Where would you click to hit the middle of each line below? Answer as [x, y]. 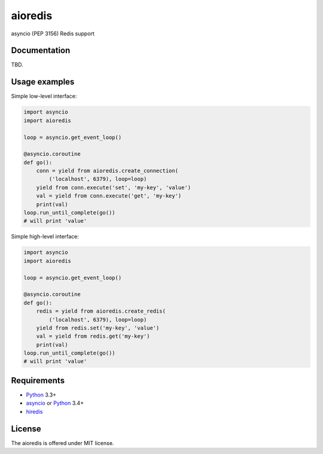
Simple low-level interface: [44, 96]
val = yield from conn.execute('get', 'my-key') [109, 196]
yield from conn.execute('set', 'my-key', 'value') [114, 187]
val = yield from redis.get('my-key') [93, 336]
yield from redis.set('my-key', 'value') [98, 328]
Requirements [38, 380]
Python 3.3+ [41, 395]
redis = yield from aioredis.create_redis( [101, 311]
